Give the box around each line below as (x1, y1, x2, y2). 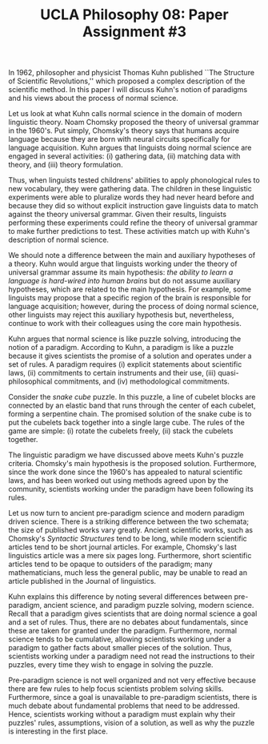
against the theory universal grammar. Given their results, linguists (8, 210, 226, 219)
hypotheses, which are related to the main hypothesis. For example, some (8, 284, 252, 294)
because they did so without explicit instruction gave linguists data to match (8, 201, 258, 211)
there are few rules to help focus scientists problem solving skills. (8, 684, 224, 694)
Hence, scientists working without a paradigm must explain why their (8, 710, 236, 719)
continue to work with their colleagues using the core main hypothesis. (8, 319, 242, 328)
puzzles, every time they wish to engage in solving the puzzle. (8, 660, 214, 670)
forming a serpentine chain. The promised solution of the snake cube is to (8, 409, 252, 419)
